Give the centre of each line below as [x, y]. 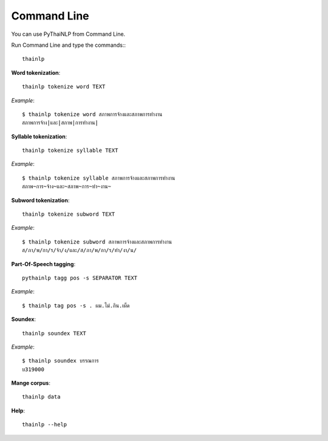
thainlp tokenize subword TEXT [69, 214]
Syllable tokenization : [39, 136]
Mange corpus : [31, 383]
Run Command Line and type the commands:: [69, 45]
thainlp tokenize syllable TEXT [70, 151]
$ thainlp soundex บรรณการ [60, 361]
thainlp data [41, 397]
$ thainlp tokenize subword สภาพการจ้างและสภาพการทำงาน [97, 242]
